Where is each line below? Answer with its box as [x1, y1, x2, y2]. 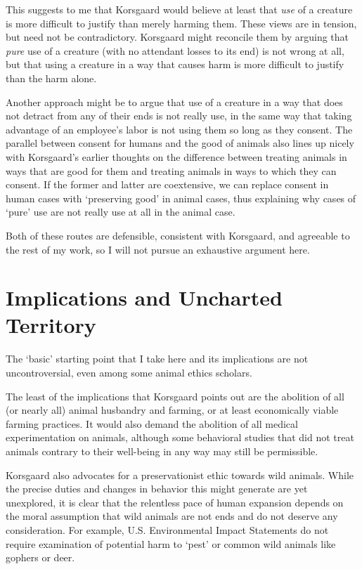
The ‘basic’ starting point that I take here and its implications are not [6, 351, 309, 366]
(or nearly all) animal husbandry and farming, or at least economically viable [6, 403, 339, 417]
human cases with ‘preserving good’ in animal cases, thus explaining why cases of [6, 190, 356, 205]
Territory [6, 310, 96, 339]
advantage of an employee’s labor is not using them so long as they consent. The [6, 122, 353, 136]
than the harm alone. [6, 70, 97, 85]
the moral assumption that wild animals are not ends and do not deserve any [6, 509, 338, 523]
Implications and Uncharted [6, 283, 283, 312]
